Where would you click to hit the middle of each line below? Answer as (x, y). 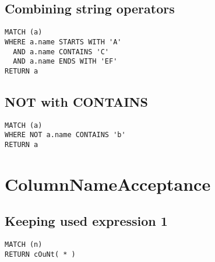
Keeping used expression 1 (86, 221)
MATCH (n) (24, 245)
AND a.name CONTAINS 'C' (61, 52)
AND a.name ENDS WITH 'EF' (65, 62)
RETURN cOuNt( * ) (40, 254)
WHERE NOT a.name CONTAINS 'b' (65, 135)
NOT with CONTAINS (76, 101)
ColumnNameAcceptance (108, 184)
